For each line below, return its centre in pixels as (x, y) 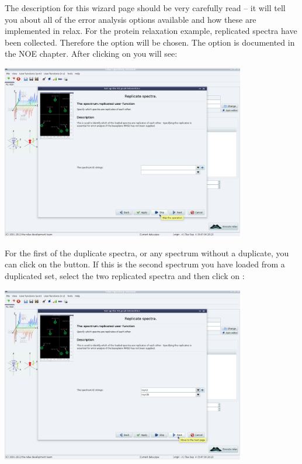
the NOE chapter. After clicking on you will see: (91, 54)
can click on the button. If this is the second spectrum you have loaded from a (145, 264)
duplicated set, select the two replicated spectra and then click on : (125, 275)
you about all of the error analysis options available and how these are (131, 19)
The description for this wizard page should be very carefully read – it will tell (145, 8)
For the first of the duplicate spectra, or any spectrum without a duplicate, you (147, 252)
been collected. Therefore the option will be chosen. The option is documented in (150, 42)
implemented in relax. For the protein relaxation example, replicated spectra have (151, 31)
